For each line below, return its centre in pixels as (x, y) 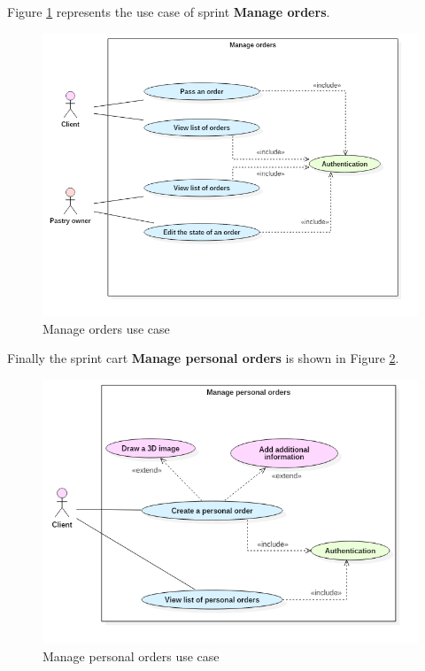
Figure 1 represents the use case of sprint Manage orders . (169, 12)
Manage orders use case (106, 328)
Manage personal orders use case (131, 656)
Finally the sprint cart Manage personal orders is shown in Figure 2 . (203, 358)
